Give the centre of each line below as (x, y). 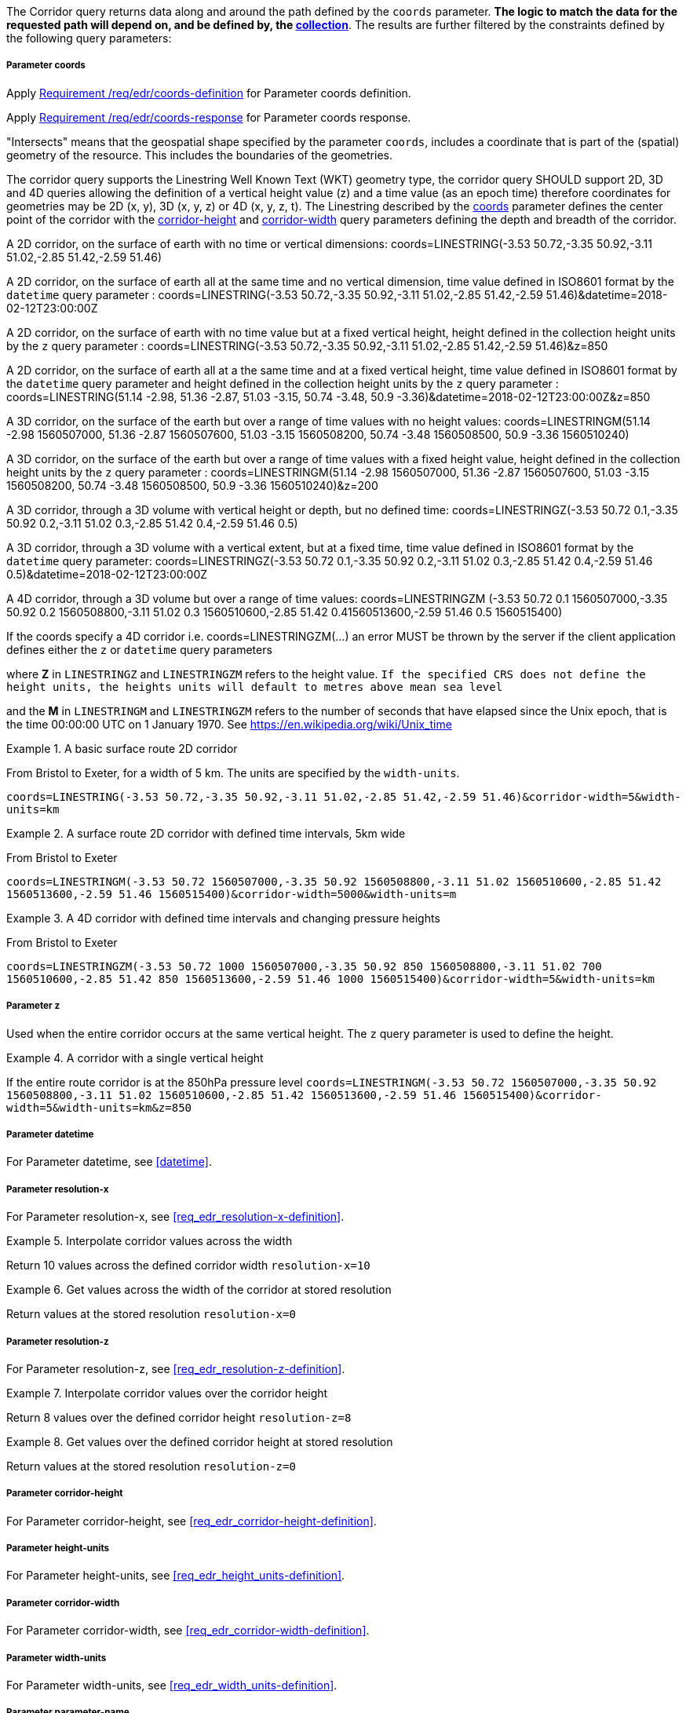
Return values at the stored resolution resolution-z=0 (151, 1466)
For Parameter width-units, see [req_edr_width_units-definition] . (172, 1686)
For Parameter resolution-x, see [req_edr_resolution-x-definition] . (175, 1217)
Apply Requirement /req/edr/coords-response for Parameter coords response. (209, 117)
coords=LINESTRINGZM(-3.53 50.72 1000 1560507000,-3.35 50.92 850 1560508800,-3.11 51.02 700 (304, 966)
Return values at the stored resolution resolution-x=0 (151, 1314)
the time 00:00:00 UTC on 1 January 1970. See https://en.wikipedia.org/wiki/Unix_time (229, 724)
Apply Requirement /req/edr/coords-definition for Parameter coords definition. (209, 93)
